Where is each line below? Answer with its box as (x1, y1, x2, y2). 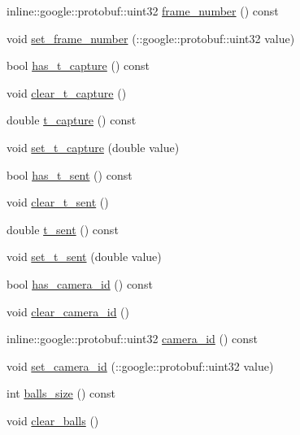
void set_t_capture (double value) (7, 138, 180, 155)
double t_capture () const (7, 111, 137, 128)
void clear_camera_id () (7, 302, 129, 320)
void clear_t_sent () (7, 194, 109, 211)
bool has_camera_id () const (7, 275, 153, 292)
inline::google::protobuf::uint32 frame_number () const (7, 2, 279, 19)
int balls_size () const (7, 385, 116, 402)
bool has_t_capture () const (7, 57, 150, 74)
